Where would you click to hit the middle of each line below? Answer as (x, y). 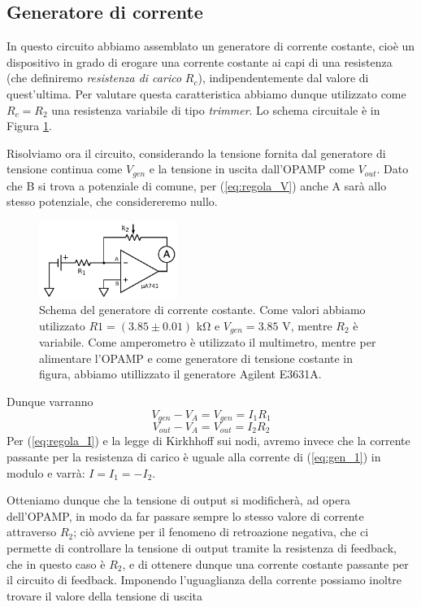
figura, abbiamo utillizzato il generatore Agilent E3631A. (180, 374)
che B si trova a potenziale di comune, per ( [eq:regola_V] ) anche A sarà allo (197, 185)
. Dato (393, 169)
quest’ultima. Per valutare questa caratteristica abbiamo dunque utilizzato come (206, 93)
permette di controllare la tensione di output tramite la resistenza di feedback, (202, 548)
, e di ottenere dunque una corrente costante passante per (265, 563)
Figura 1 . (29, 126)
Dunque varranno (50, 401)
